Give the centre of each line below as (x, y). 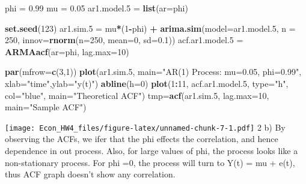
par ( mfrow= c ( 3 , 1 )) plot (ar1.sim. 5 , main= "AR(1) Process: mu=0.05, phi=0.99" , (153, 72)
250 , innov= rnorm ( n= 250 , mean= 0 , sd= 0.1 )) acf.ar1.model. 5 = (124, 40)
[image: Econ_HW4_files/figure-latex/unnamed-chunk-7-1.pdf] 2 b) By (145, 127)
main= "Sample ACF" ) (46, 107)
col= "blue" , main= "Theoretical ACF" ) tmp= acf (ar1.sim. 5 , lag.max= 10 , (137, 95)
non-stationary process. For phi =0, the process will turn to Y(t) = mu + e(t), (150, 162)
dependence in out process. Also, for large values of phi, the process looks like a (151, 150)
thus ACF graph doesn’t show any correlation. (90, 174)
